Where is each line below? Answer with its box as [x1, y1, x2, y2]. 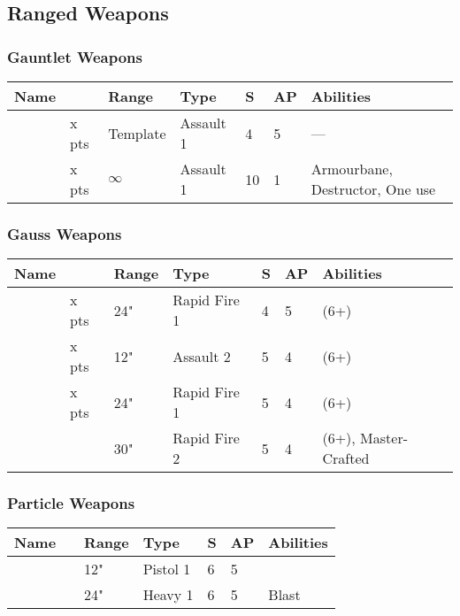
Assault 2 [172, 345, 231, 366]
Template [108, 122, 166, 143]
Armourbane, [310, 158, 393, 179]
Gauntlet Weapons [7, 45, 142, 67]
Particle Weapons [7, 492, 135, 514]
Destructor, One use [310, 179, 436, 199]
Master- [360, 427, 409, 449]
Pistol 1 [142, 558, 191, 580]
